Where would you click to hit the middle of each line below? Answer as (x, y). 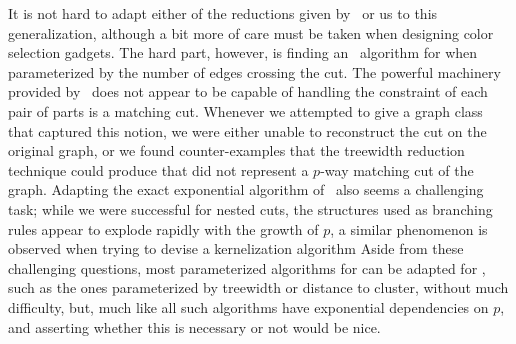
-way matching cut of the (397, 169)
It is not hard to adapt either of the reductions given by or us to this (223, 13)
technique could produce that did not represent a (158, 169)
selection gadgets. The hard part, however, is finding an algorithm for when (243, 52)
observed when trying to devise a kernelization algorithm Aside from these (236, 248)
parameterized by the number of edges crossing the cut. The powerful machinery (254, 71)
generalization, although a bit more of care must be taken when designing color (251, 32)
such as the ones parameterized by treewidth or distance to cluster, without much (258, 287)
